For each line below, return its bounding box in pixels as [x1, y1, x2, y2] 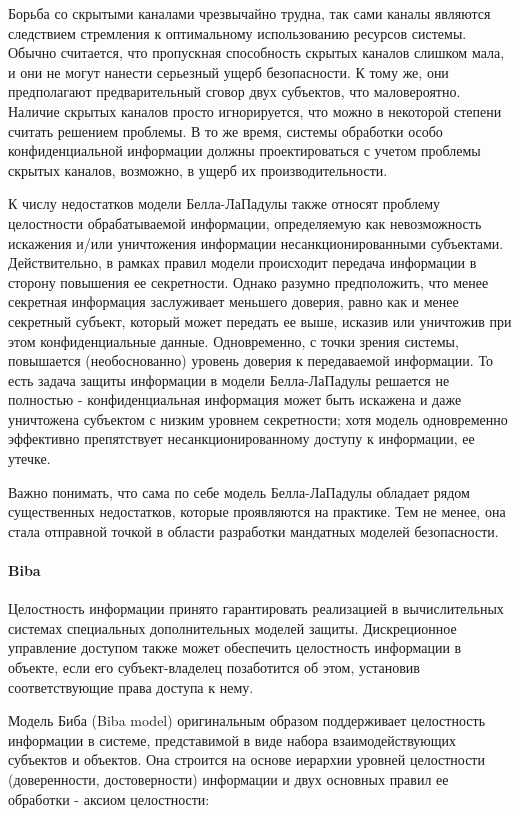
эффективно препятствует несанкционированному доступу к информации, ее [8, 428, 475, 449]
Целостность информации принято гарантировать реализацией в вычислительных [8, 598, 504, 619]
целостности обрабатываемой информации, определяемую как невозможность [8, 212, 482, 233]
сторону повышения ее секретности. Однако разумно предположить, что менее [8, 271, 489, 292]
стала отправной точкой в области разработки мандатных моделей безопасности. [8, 520, 499, 541]
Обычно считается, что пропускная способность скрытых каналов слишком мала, [8, 42, 505, 63]
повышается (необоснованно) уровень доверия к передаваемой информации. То [8, 350, 493, 371]
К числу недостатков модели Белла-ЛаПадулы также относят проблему [8, 193, 441, 214]
